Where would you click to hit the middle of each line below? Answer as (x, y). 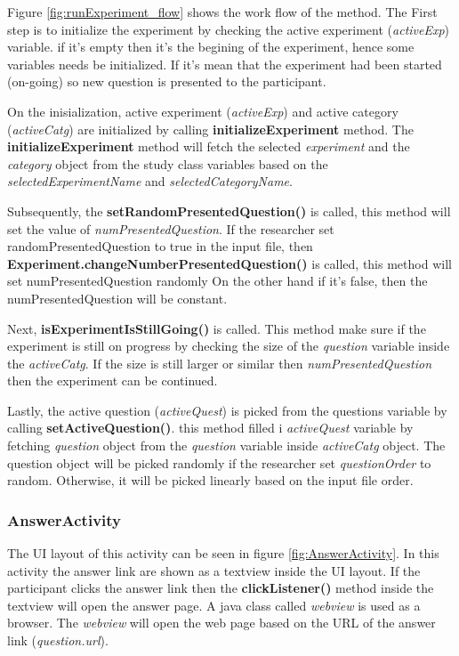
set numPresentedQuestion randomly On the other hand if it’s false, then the (217, 281)
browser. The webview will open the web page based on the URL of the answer (221, 623)
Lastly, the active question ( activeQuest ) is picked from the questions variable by (227, 410)
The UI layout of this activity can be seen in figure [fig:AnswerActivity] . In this (223, 553)
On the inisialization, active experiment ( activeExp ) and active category (203, 111)
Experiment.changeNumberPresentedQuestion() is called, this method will (229, 263)
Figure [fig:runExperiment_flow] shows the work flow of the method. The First (222, 12)
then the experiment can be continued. (113, 381)
